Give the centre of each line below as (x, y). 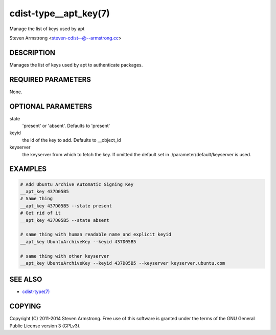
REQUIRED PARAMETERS (50, 79)
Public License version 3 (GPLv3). (45, 326)
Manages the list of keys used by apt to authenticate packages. (76, 65)
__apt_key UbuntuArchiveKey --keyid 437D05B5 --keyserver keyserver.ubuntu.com (123, 263)
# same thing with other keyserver (65, 256)
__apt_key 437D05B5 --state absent (65, 220)
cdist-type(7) (36, 291)
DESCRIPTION (32, 53)
